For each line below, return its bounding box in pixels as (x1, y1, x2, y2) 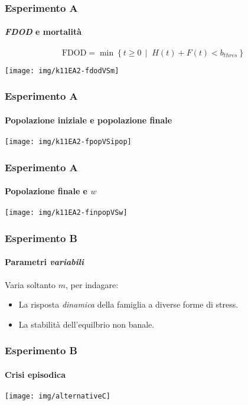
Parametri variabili (5, 256, 84, 268)
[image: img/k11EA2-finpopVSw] (5, 208, 128, 217)
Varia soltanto (5, 278, 56, 290)
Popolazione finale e (5, 185, 87, 197)
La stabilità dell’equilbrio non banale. (18, 318, 155, 330)
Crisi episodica (5, 368, 66, 380)
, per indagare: (66, 278, 119, 290)
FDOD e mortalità (5, 25, 81, 38)
